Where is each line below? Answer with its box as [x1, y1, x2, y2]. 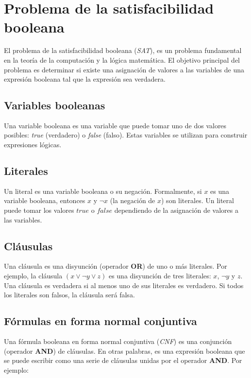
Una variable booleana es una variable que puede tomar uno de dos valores [4, 120, 227, 130]
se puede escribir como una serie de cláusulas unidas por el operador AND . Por [4, 355, 242, 365]
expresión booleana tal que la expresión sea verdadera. [4, 74, 166, 84]
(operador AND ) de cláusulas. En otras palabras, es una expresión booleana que [4, 345, 245, 356]
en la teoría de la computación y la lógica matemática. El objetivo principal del [4, 54, 240, 65]
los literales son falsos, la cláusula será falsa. [4, 290, 135, 300]
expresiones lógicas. [4, 139, 62, 150]
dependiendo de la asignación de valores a [114, 205, 238, 215]
